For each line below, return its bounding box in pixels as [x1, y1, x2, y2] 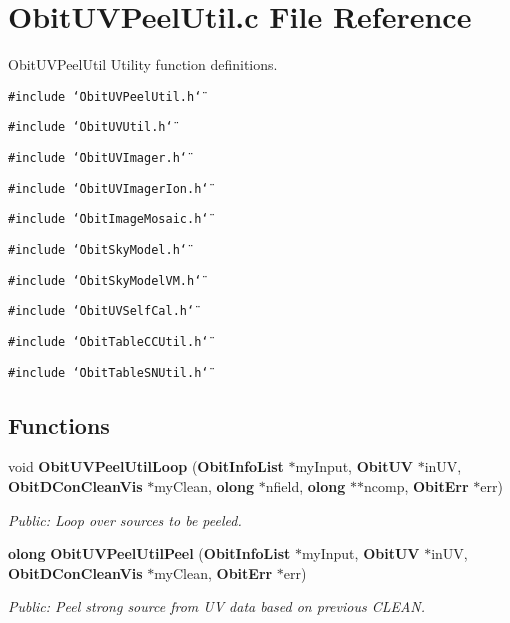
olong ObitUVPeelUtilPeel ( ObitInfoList [8, 543, 291, 564]
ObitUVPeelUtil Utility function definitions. [8, 54, 278, 75]
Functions [8, 409, 110, 440]
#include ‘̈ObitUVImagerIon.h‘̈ [8, 181, 209, 196]
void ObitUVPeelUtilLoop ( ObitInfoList [8, 456, 284, 477]
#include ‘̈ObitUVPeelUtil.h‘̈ [8, 89, 202, 104]
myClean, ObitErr [154, 562, 273, 583]
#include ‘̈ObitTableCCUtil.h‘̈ [8, 334, 209, 349]
